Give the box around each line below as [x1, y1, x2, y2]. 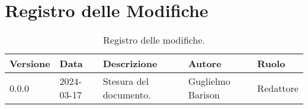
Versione [9, 57, 50, 71]
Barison [188, 88, 220, 102]
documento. [102, 88, 151, 102]
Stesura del [102, 74, 149, 88]
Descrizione [102, 57, 158, 71]
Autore [188, 57, 222, 71]
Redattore [257, 81, 299, 95]
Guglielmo [188, 74, 230, 88]
